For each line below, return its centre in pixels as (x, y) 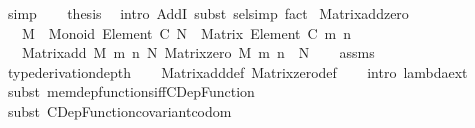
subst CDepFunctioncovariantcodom (119, 110)
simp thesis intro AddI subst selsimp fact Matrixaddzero (208, 13)
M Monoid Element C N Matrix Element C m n (186, 32)
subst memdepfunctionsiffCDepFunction (131, 91)
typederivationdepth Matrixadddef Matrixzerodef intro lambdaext (237, 71)
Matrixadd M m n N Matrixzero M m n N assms (198, 52)
